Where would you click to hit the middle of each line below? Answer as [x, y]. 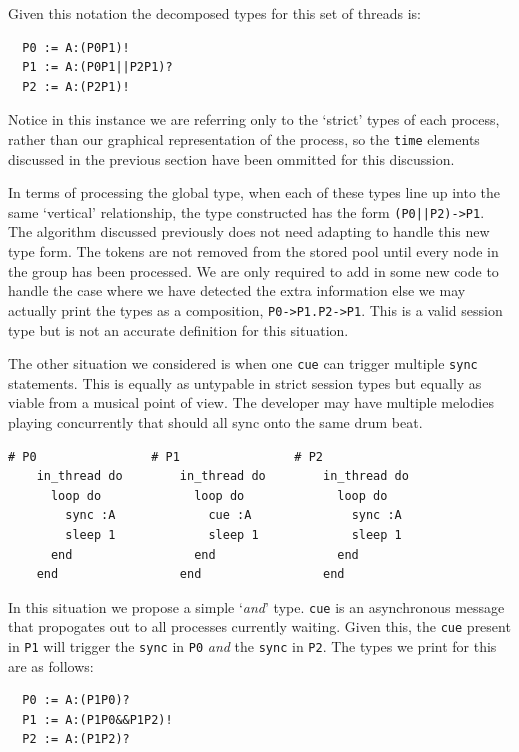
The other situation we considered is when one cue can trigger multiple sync [243, 363]
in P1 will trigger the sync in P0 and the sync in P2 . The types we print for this [252, 646]
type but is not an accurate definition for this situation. [178, 329]
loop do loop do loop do [219, 495]
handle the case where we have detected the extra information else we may [237, 290]
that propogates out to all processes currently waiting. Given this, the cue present [259, 626]
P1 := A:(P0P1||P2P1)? [97, 67]
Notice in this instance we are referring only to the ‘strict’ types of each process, [254, 119]
